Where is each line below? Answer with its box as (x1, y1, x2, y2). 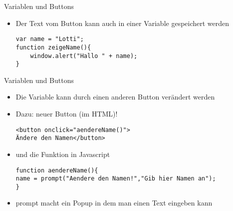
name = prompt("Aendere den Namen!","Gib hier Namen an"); (15, 175, 216, 182)
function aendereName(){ (15, 166, 98, 174)
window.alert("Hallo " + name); (30, 52, 138, 59)
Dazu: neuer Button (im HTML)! (15, 108, 118, 118)
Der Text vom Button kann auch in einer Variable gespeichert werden (15, 17, 230, 28)
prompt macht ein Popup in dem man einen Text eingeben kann (15, 197, 213, 208)
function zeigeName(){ (15, 43, 91, 51)
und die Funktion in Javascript (15, 148, 110, 159)
